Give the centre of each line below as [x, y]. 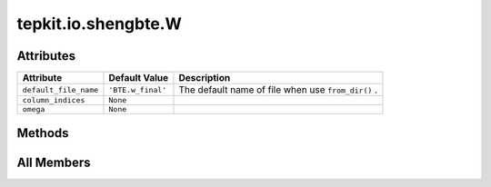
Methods [43, 133]
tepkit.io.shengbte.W [99, 24]
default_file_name [60, 89]
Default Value [138, 78]
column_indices [54, 100]
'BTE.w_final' [138, 89]
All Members [54, 162]
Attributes [46, 56]
